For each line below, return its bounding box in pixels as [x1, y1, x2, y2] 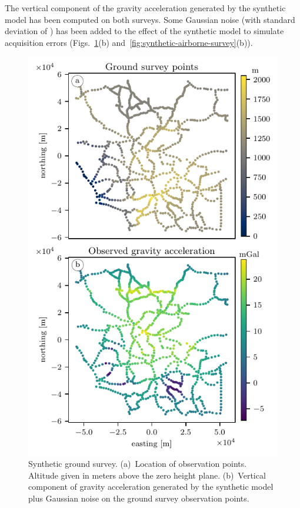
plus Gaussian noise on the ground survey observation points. [28, 492, 249, 504]
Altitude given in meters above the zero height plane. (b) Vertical [28, 469, 266, 481]
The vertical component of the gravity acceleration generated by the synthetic [5, 2, 286, 14]
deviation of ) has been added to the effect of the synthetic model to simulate [5, 25, 284, 37]
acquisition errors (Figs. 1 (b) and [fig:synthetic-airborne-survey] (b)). [5, 36, 253, 48]
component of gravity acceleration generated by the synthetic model [28, 480, 274, 493]
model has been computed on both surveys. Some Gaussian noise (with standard [5, 13, 295, 25]
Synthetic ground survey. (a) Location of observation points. [28, 457, 247, 470]
